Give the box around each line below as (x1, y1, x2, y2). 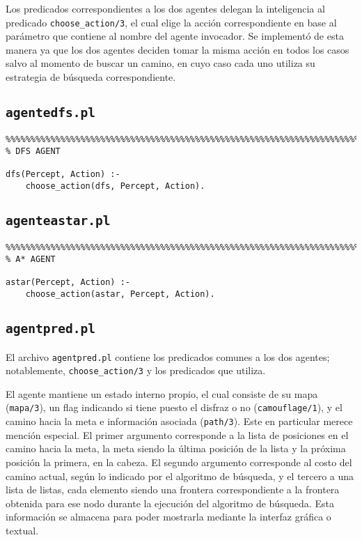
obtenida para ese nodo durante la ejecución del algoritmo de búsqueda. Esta (6, 495, 334, 510)
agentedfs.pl (6, 105, 95, 121)
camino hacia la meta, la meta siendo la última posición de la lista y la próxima (6, 441, 346, 456)
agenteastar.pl (6, 213, 111, 229)
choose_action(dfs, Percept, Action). (25, 181, 205, 192)
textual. (6, 523, 39, 537)
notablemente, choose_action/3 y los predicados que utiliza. (6, 363, 266, 378)
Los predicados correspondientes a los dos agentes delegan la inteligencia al (6, 1, 325, 15)
